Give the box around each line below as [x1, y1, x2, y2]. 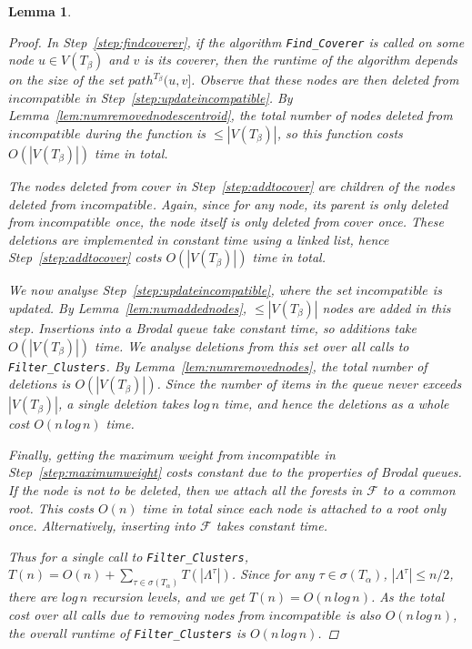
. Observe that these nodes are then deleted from [191, 70, 459, 89]
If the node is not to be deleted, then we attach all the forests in [8, 481, 363, 500]
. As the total [370, 587, 445, 606]
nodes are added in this [322, 299, 451, 317]
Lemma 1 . [8, 2, 72, 20]
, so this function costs [276, 124, 403, 143]
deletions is [8, 374, 71, 393]
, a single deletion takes [57, 394, 189, 413]
